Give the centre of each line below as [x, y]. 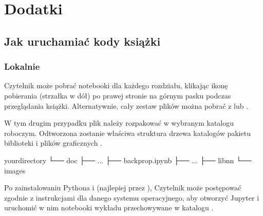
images [15, 170]
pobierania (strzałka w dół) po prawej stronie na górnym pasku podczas [118, 95]
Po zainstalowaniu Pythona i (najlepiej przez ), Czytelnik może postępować [123, 188]
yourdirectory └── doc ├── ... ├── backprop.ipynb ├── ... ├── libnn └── [128, 160]
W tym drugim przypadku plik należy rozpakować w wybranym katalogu [119, 123]
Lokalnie [22, 66]
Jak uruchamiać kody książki [82, 41]
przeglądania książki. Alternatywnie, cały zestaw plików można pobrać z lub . [126, 105]
